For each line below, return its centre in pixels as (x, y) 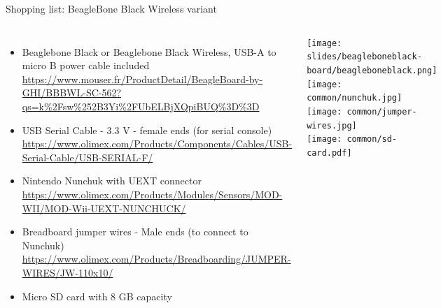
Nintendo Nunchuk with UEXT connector (112, 181)
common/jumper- (382, 111)
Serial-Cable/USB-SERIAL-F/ (87, 157)
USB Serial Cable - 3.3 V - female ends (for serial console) (147, 130)
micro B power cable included (86, 65)
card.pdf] (329, 153)
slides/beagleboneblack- (364, 57)
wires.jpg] (332, 125)
